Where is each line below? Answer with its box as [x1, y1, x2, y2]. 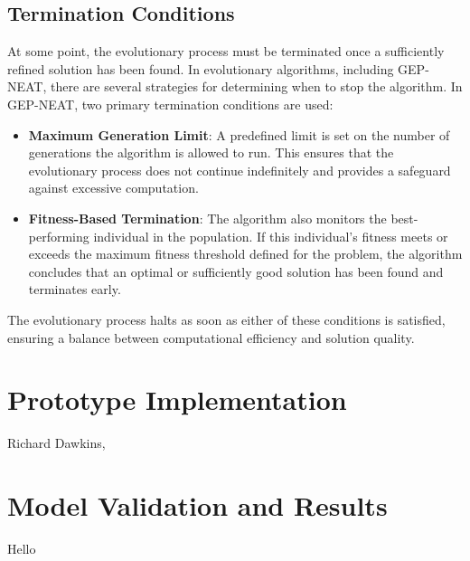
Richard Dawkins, [7, 433, 106, 452]
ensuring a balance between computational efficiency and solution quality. [7, 328, 415, 347]
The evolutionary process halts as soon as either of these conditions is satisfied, [7, 309, 446, 328]
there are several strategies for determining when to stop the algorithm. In [51, 77, 463, 96]
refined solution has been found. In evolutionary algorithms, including [7, 59, 394, 78]
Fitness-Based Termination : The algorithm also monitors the [28, 208, 387, 227]
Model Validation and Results [7, 487, 388, 524]
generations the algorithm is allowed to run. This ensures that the [28, 143, 394, 162]
